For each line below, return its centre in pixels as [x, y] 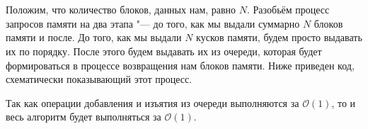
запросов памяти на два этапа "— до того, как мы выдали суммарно [153, 23]
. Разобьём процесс [288, 10]
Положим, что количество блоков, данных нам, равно [121, 10]
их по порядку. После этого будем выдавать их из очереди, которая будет [164, 51]
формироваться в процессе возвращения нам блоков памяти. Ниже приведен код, [180, 65]
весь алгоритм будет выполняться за [84, 117]
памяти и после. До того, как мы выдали [94, 37]
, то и [344, 102]
